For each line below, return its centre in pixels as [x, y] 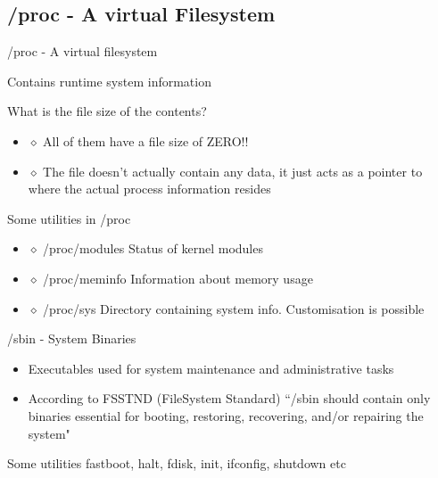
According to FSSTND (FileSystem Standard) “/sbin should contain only [229, 398]
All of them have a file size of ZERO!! [146, 140]
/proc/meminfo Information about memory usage [178, 278]
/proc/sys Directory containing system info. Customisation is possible [234, 308]
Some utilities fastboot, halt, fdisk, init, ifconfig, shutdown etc [177, 463]
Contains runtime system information [109, 81]
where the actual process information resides [149, 189]
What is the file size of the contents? [107, 111]
